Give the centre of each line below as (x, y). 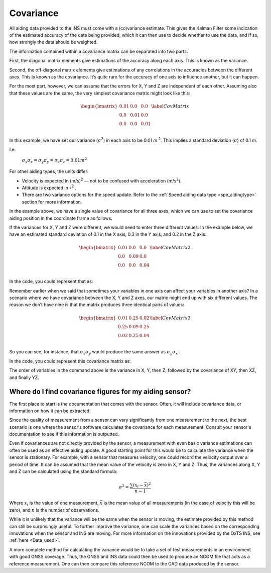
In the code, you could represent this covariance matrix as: (70, 361)
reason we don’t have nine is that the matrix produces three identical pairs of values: (97, 305)
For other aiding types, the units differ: (49, 171)
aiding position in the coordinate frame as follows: (61, 218)
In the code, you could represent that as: (51, 281)
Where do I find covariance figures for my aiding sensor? (100, 392)
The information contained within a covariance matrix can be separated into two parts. (99, 51)
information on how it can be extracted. (50, 411)
